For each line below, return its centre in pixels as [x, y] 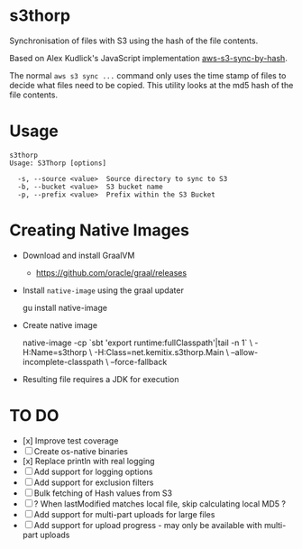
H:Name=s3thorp [55, 352]
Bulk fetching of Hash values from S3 [103, 493]
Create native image [59, 325]
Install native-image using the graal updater [103, 290]
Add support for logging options [93, 471]
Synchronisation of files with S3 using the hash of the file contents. [134, 41]
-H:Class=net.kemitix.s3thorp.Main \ [162, 352]
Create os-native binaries [81, 451]
